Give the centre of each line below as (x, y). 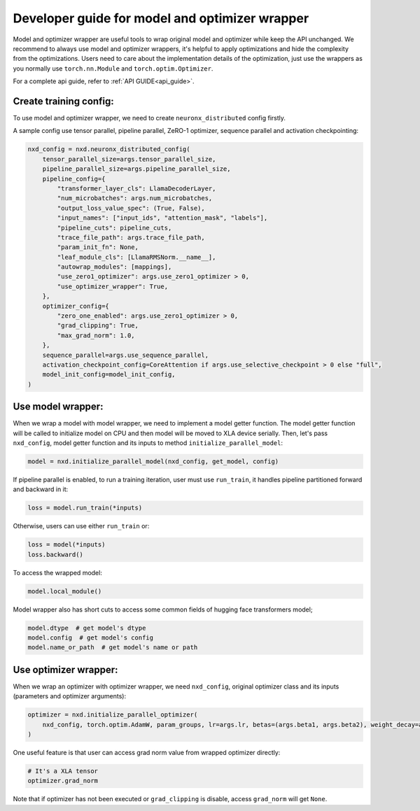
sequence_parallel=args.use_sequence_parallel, (126, 355)
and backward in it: (41, 489)
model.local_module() (65, 591)
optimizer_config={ (76, 306)
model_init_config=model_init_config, (109, 375)
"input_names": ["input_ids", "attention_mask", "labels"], (162, 218)
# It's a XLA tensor (63, 771)
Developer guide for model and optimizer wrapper (161, 18)
